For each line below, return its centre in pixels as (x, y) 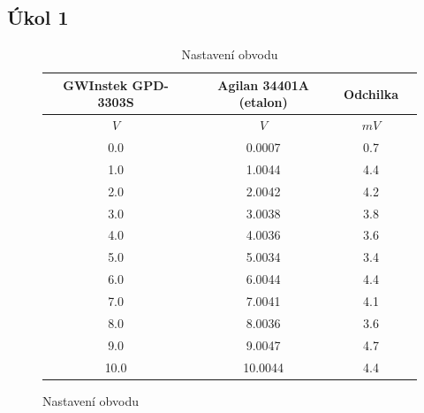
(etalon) (263, 102)
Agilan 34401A (263, 84)
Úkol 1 (38, 17)
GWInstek (95, 84)
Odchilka (371, 93)
